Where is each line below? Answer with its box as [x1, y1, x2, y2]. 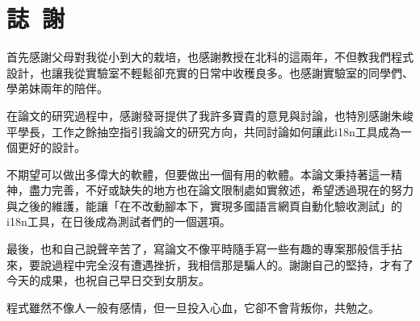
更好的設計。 [17, 139, 86, 156]
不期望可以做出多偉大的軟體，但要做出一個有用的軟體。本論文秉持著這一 [6, 165, 391, 182]
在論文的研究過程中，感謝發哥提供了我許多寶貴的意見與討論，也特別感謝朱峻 [6, 106, 414, 123]
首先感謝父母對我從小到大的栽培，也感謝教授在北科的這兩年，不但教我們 [6, 48, 391, 65]
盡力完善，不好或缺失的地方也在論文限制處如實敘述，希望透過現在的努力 [28, 181, 414, 198]
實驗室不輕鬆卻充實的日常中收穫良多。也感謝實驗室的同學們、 [85, 64, 414, 81]
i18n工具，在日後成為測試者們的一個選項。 [6, 213, 231, 230]
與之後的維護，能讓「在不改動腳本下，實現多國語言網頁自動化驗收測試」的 [6, 197, 402, 214]
